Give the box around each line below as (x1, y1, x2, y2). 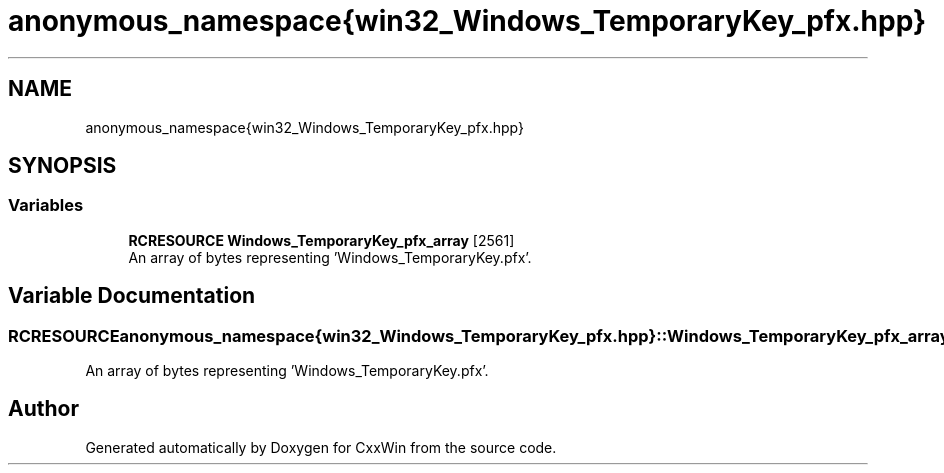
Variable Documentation (8, 283, 256, 309)
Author (8, 396, 79, 422)
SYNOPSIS (8, 153, 117, 179)
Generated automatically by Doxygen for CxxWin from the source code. (85, 438, 557, 456)
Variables (8, 195, 84, 216)
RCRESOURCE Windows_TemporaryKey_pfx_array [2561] (128, 231, 515, 249)
